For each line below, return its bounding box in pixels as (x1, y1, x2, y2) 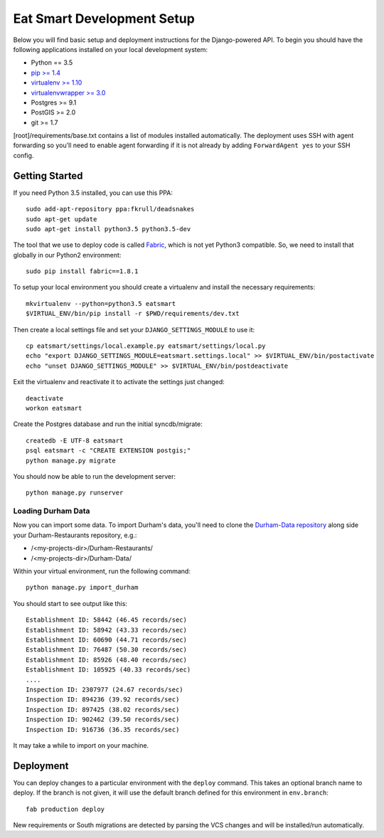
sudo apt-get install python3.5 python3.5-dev (26, 225, 191, 233)
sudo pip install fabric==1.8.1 (26, 267, 139, 275)
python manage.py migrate (26, 456, 117, 465)
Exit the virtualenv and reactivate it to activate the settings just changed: (13, 378, 225, 386)
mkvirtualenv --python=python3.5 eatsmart (26, 299, 176, 307)
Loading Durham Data (13, 506, 90, 516)
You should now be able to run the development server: (13, 472, 176, 480)
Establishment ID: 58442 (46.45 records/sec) (26, 616, 188, 624)
